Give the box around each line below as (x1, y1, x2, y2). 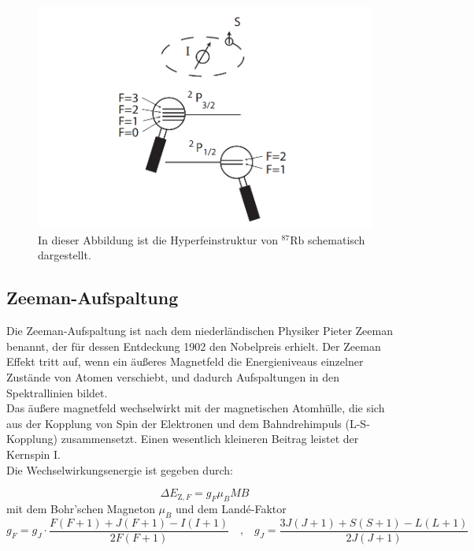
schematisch (307, 231, 365, 248)
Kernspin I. (6, 445, 61, 462)
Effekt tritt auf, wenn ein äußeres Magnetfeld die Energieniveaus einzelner (6, 353, 364, 370)
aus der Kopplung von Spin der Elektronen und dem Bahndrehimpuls (6, 415, 342, 431)
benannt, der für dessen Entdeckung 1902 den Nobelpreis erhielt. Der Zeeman (6, 337, 381, 354)
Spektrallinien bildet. (6, 384, 108, 400)
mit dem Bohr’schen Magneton (6, 500, 155, 516)
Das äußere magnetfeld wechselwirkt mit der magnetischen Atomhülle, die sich (6, 400, 385, 416)
